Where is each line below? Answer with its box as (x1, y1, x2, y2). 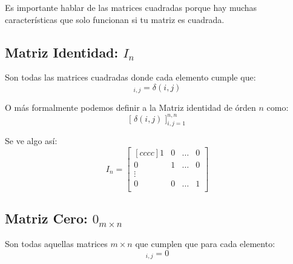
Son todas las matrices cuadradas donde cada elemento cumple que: (5, 71, 256, 84)
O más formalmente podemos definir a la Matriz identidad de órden (5, 101, 256, 114)
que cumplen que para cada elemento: (135, 237, 275, 250)
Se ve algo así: (5, 134, 58, 147)
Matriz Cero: (5, 209, 88, 228)
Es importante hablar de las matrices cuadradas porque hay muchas (5, 1, 257, 13)
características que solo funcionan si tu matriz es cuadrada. (5, 13, 225, 25)
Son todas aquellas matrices (5, 237, 108, 250)
